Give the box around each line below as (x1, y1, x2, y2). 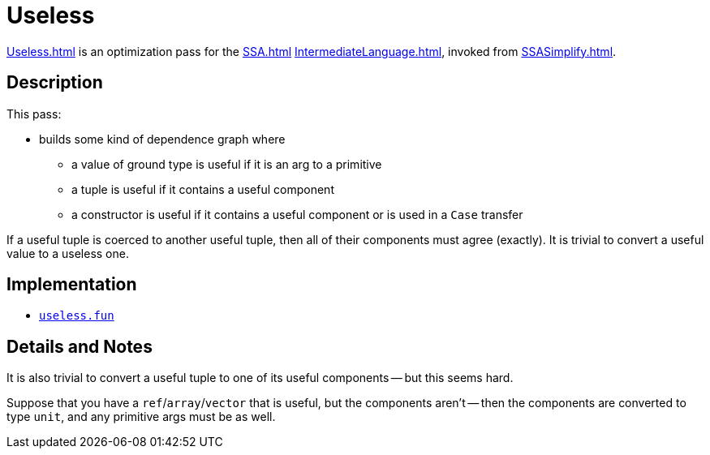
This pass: (6, 106, 62, 121)
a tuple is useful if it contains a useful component (71, 182, 334, 196)
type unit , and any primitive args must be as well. (6, 410, 276, 424)
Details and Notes (6, 336, 153, 357)
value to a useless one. (6, 246, 129, 260)
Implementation (6, 274, 137, 295)
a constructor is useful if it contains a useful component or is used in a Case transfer (71, 207, 523, 221)
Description (6, 72, 103, 93)
